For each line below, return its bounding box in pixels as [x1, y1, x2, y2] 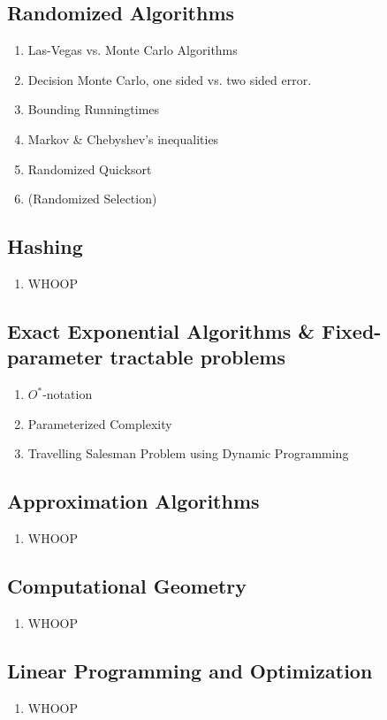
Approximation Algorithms [7, 487, 260, 515]
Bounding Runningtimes [27, 100, 160, 119]
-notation [42, 385, 93, 403]
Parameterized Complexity [27, 414, 172, 433]
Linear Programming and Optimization [7, 656, 373, 684]
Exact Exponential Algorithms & [7, 317, 315, 344]
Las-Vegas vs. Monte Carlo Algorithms [27, 41, 238, 59]
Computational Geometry [7, 572, 247, 600]
